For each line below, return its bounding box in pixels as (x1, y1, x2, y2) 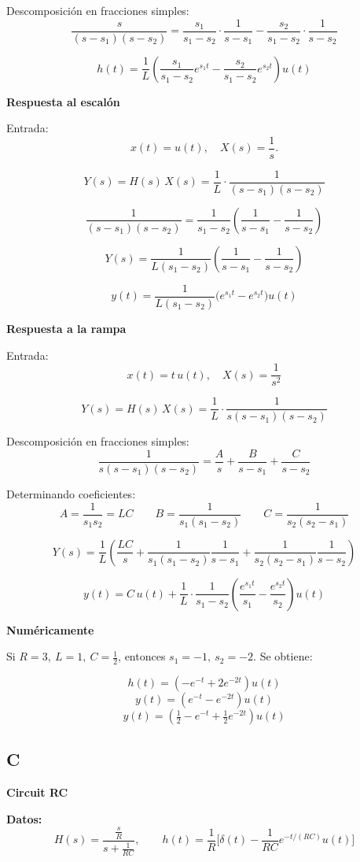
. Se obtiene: (253, 648, 313, 664)
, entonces (118, 648, 166, 664)
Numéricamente (6, 621, 94, 638)
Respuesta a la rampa (6, 320, 127, 337)
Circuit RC (6, 784, 68, 801)
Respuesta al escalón (6, 93, 120, 109)
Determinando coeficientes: (6, 486, 136, 501)
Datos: (6, 810, 42, 827)
